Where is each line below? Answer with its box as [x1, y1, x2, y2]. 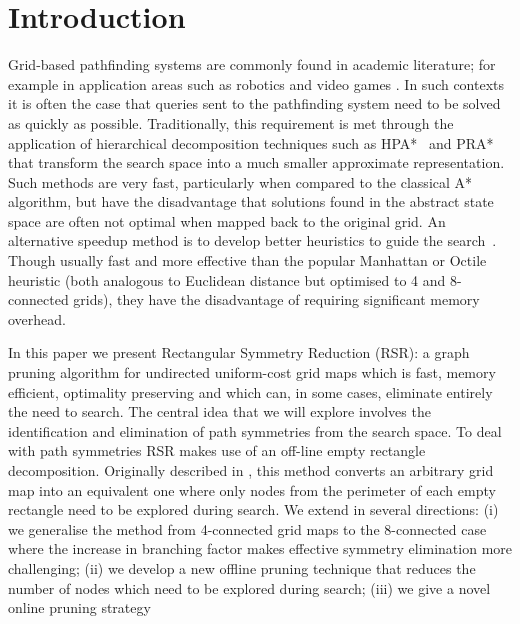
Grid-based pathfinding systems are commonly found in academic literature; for [8, 54, 496, 75]
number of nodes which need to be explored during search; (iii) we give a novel [8, 577, 491, 598]
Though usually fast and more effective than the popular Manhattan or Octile [8, 250, 487, 271]
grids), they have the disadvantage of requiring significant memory [73, 289, 480, 310]
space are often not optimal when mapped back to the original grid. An [8, 210, 446, 231]
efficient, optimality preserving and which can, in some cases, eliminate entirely [8, 381, 493, 402]
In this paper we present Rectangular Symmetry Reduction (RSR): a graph [8, 342, 470, 363]
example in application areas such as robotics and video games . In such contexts [8, 73, 505, 94]
